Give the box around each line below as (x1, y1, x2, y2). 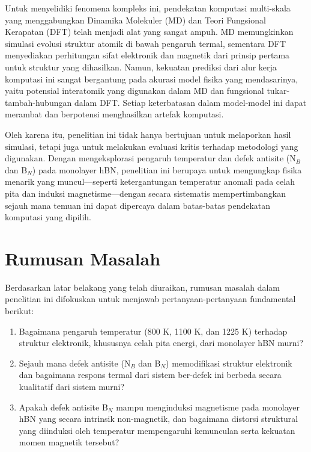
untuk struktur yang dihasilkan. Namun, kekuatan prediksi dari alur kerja (5, 60, 277, 73)
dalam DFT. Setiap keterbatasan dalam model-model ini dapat (74, 96, 307, 108)
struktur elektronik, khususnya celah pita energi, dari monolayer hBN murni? (19, 336, 304, 349)
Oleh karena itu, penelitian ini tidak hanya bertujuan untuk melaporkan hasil (5, 128, 291, 140)
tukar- (267, 84, 290, 97)
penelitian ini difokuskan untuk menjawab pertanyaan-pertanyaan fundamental (5, 293, 296, 305)
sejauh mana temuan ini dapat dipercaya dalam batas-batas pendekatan (5, 199, 271, 211)
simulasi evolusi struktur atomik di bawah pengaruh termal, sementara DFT (5, 37, 286, 49)
